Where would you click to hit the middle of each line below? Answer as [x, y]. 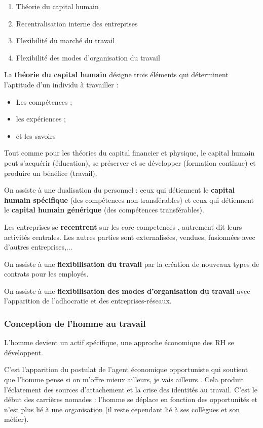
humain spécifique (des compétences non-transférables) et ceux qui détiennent [129, 200]
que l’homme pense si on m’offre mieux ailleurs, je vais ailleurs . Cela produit [124, 379]
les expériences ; [41, 119]
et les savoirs [36, 135]
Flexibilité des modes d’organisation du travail [88, 57]
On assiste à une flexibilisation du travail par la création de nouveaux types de [132, 264]
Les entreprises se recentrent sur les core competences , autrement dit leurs [123, 226]
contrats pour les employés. [46, 274]
